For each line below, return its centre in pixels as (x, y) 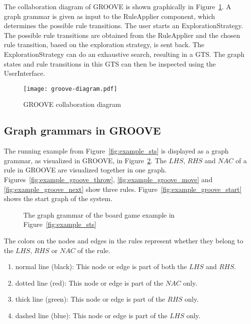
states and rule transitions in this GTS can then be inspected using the (110, 63)
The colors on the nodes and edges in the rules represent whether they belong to (124, 240)
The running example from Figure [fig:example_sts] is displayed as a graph (116, 151)
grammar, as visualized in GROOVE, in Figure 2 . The (85, 160)
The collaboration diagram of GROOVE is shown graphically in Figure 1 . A (118, 6)
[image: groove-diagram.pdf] (70, 89)
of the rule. (94, 250)
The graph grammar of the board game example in (99, 214)
